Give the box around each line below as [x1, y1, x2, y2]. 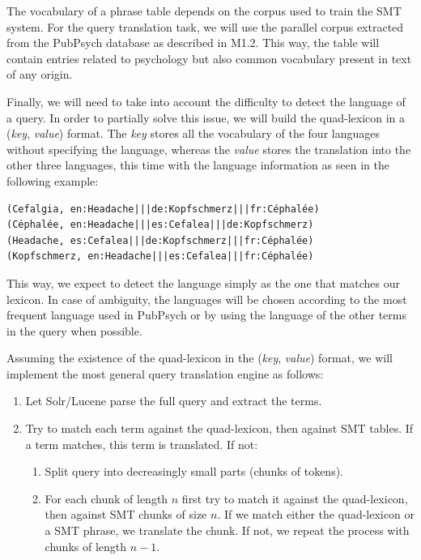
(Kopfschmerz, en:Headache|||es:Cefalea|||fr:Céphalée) [6, 250, 314, 263]
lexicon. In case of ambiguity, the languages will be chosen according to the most [6, 290, 407, 307]
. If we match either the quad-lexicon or [217, 506, 415, 523]
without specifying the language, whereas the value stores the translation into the [6, 140, 411, 157]
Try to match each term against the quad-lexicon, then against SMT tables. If [25, 420, 414, 437]
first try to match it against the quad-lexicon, [181, 489, 408, 507]
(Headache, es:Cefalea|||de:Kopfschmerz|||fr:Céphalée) [6, 234, 314, 246]
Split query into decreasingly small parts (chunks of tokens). [45, 463, 344, 480]
